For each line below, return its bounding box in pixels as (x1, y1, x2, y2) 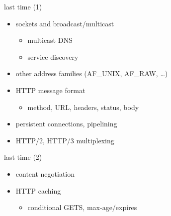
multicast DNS (27, 35, 73, 45)
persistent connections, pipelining (15, 118, 117, 129)
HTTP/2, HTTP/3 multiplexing (15, 135, 114, 145)
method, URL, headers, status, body (27, 102, 139, 112)
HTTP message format (15, 85, 85, 95)
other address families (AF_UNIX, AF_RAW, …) (15, 68, 168, 79)
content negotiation (15, 168, 75, 179)
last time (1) (4, 1, 42, 11)
